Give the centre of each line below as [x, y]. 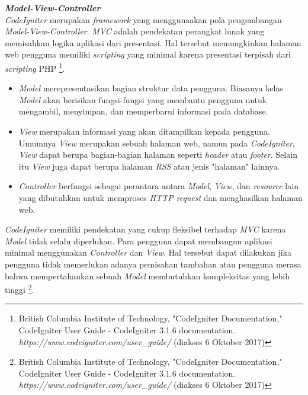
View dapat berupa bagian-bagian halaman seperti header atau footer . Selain [158, 155]
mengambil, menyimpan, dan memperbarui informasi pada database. [143, 111]
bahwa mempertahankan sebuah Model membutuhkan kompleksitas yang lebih [147, 275]
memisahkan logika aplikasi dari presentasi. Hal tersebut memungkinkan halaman [153, 42]
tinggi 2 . [20, 289]
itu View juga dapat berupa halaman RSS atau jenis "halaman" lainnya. [149, 166]
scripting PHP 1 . [35, 67]
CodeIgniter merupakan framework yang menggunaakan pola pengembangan [143, 19]
